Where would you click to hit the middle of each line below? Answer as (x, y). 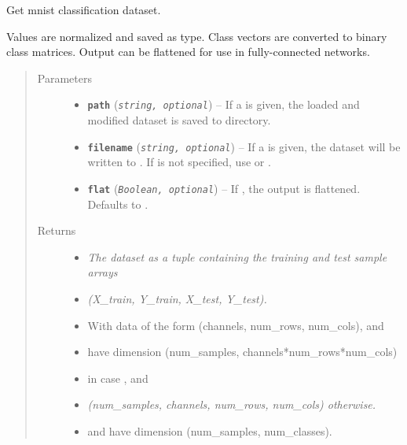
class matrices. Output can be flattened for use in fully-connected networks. (188, 52)
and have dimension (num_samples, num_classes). (210, 430)
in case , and (118, 378)
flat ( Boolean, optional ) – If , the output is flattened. (224, 188)
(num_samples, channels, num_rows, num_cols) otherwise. (232, 404)
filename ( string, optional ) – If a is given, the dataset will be (244, 146)
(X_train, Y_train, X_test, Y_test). (177, 298)
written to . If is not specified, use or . (179, 162)
